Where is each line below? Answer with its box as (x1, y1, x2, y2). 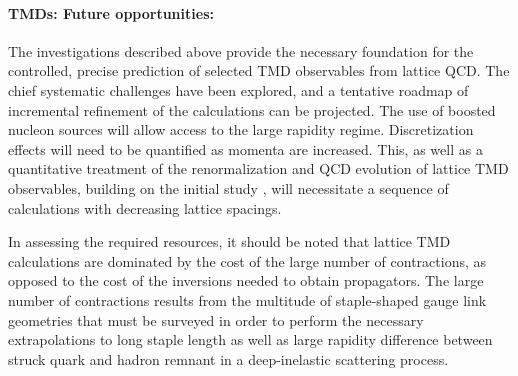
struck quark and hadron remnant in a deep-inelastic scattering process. (8, 348, 449, 369)
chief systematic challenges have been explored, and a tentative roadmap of (8, 79, 469, 100)
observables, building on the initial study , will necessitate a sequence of (8, 177, 449, 198)
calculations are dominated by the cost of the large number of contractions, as (8, 250, 487, 271)
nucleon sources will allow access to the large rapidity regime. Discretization (8, 119, 474, 140)
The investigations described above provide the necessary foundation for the (8, 40, 474, 61)
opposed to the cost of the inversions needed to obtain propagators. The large (8, 270, 484, 291)
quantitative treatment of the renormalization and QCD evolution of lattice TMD (8, 158, 509, 179)
